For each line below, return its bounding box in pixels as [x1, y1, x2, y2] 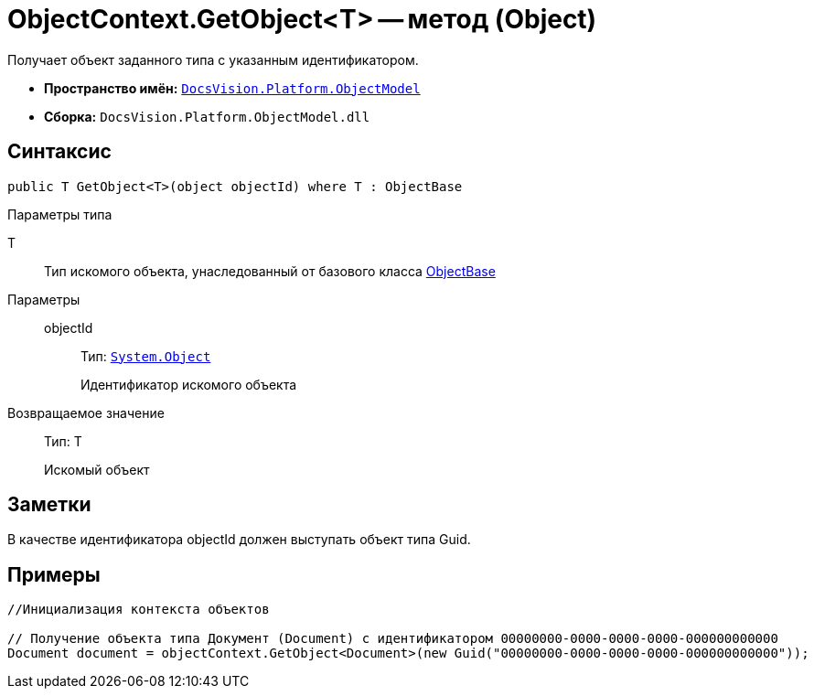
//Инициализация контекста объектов [7, 602, 270, 617]
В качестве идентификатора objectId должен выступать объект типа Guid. [7, 531, 471, 548]
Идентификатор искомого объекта [80, 376, 297, 392]
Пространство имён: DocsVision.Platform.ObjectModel [44, 80, 421, 96]
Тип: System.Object [80, 348, 211, 364]
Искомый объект [44, 461, 150, 477]
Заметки [7, 493, 91, 517]
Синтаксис [7, 140, 112, 164]
